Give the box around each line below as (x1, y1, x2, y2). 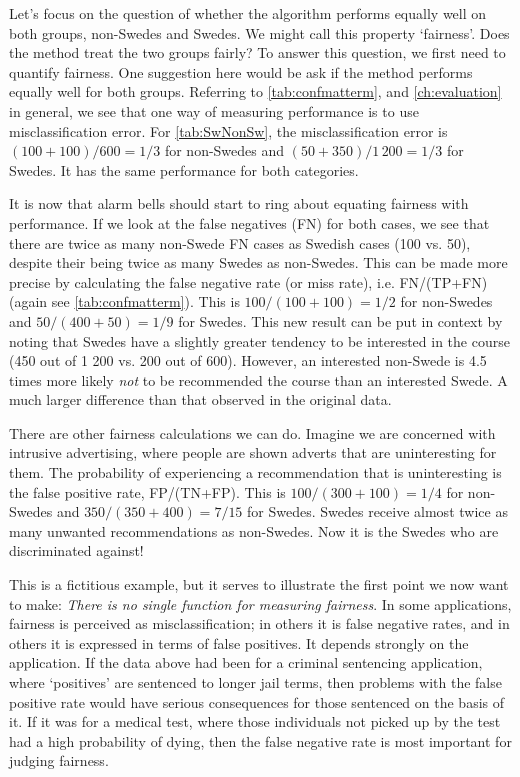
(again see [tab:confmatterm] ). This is (9, 291, 240, 312)
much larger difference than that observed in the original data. (9, 389, 392, 410)
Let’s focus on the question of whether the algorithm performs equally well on (9, 3, 487, 23)
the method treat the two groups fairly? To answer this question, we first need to (9, 42, 506, 63)
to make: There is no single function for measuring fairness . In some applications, (9, 593, 512, 614)
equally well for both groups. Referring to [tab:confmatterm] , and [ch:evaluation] (9, 81, 502, 102)
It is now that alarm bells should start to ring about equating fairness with (9, 193, 469, 214)
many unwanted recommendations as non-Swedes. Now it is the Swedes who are (9, 520, 499, 541)
